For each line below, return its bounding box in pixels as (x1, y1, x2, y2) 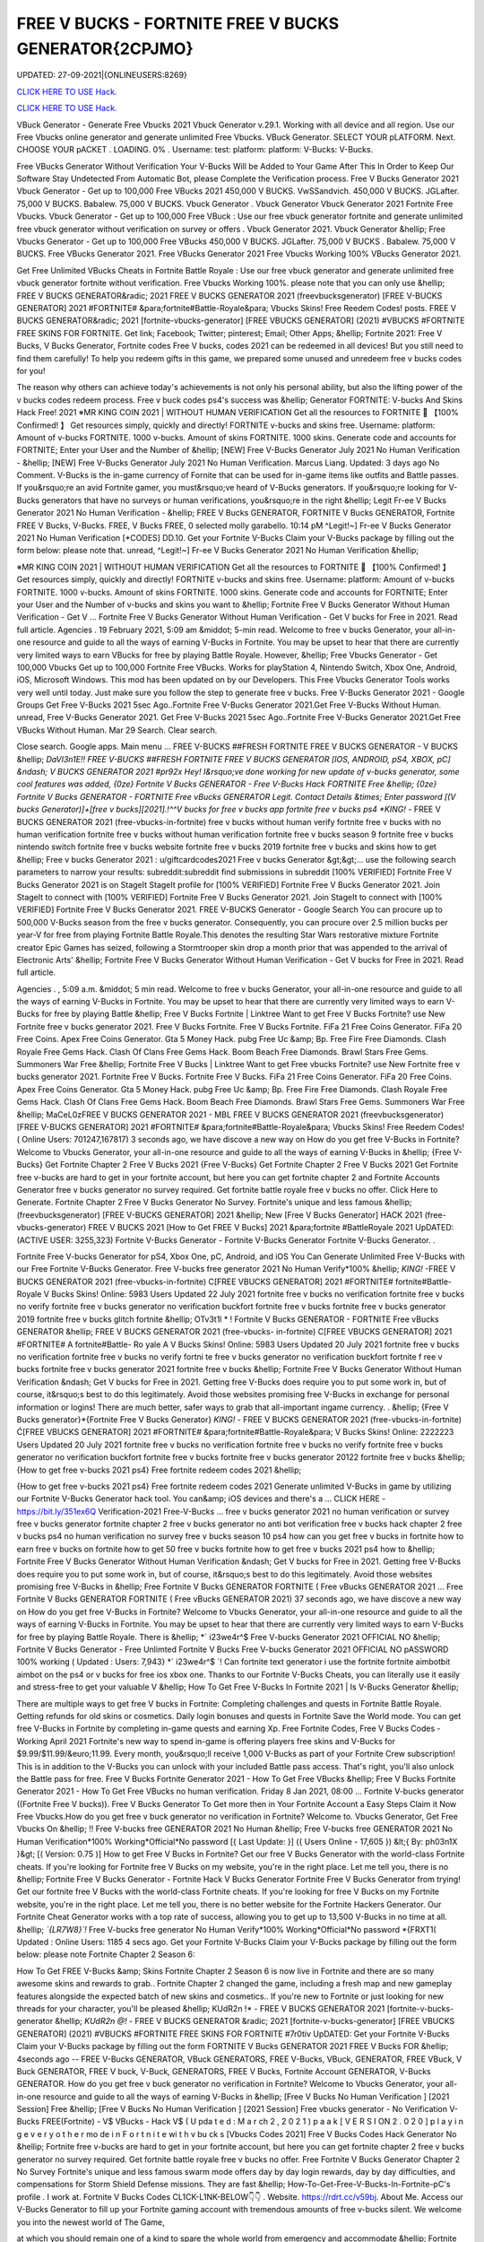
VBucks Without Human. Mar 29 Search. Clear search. (16, 725, 218, 735)
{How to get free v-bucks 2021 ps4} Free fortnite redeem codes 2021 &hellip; (16, 1464, 302, 1475)
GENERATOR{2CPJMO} (16, 39, 194, 58)
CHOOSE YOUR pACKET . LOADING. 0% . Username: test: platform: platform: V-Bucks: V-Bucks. (16, 144, 374, 155)
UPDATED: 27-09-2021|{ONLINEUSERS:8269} (16, 70, 187, 81)
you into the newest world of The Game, (16, 2216, 165, 2228)
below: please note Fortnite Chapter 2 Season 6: (16, 1949, 195, 1960)
